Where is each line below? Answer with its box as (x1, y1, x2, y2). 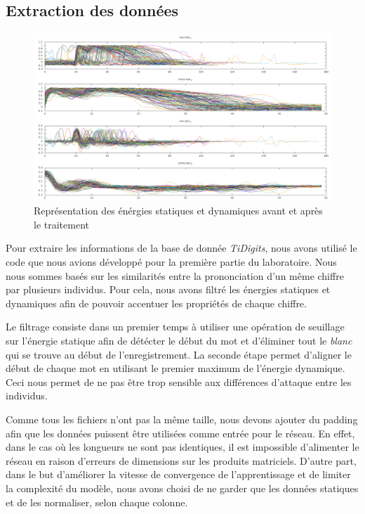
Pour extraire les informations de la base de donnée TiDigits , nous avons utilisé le (6, 240, 357, 255)
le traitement (34, 217, 89, 231)
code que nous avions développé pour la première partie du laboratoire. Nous (6, 255, 337, 269)
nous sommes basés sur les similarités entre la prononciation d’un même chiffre (6, 268, 344, 283)
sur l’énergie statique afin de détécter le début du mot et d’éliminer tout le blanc (6, 333, 352, 348)
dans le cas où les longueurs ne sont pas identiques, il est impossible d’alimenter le (6, 439, 359, 454)
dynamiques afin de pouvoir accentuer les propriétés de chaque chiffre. (6, 295, 307, 310)
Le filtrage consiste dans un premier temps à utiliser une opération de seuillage (6, 319, 345, 334)
